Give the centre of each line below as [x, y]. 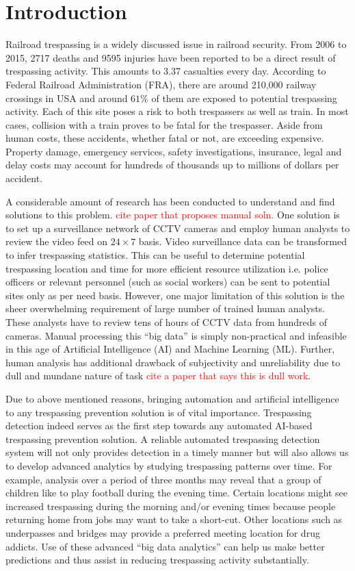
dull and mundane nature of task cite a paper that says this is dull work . [158, 376]
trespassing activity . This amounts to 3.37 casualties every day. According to [166, 71]
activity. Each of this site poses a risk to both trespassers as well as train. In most [177, 111]
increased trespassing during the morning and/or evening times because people [171, 506]
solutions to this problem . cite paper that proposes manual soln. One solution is [173, 215]
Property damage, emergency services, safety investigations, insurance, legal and [174, 151]
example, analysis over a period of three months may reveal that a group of [163, 479]
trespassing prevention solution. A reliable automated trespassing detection [163, 439]
